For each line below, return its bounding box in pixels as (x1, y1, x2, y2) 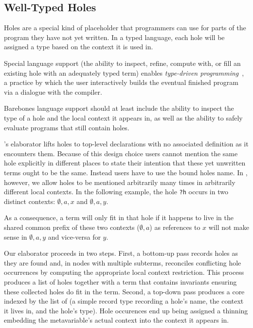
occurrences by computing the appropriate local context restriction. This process (4, 267, 244, 277)
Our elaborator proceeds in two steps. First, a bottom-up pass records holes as (4, 248, 238, 258)
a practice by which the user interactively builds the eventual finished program (4, 77, 238, 87)
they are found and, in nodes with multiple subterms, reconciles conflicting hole (4, 257, 241, 267)
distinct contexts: (4, 196, 55, 206)
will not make (208, 222, 249, 232)
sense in (4, 231, 27, 242)
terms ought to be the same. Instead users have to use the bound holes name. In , (4, 167, 248, 177)
